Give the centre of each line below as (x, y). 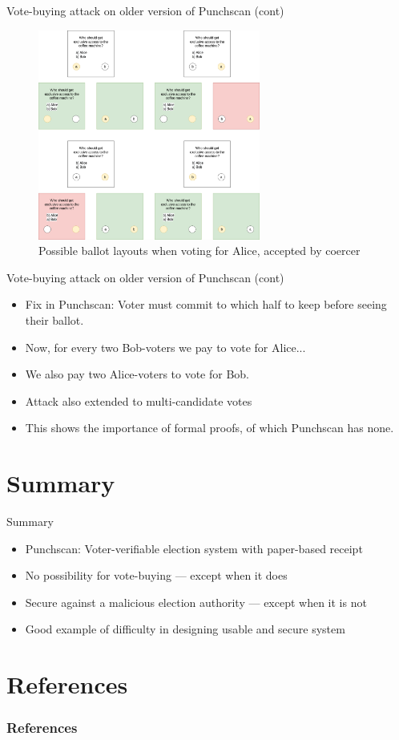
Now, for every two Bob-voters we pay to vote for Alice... (165, 347)
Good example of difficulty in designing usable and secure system (185, 629)
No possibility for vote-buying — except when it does (156, 575)
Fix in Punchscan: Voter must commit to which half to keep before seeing (206, 304)
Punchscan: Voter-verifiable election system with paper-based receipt (194, 548)
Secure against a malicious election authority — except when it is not (196, 602)
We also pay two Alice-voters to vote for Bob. (137, 374)
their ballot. (54, 320)
